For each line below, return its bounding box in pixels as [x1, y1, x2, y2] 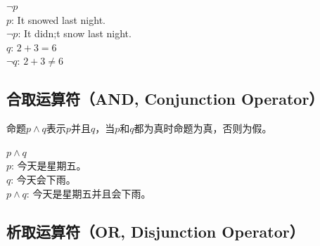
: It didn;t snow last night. [18, 26, 132, 41]
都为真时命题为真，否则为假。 [134, 121, 272, 136]
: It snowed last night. [11, 12, 105, 27]
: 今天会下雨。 [11, 171, 76, 186]
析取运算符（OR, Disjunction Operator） [6, 220, 305, 242]
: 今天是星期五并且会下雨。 [26, 186, 151, 200]
